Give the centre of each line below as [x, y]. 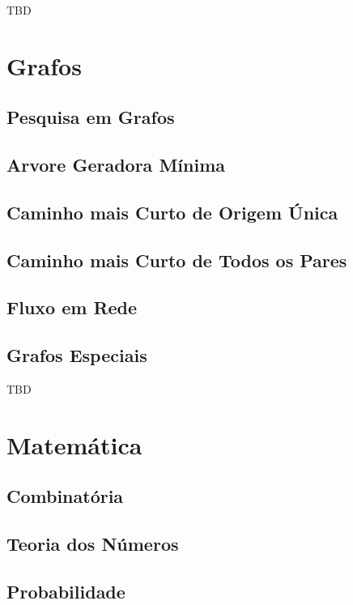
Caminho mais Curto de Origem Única [172, 212]
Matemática [74, 444]
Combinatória [65, 496]
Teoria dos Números [93, 544]
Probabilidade [66, 591]
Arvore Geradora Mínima [116, 165]
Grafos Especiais [77, 355]
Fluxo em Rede [72, 307]
